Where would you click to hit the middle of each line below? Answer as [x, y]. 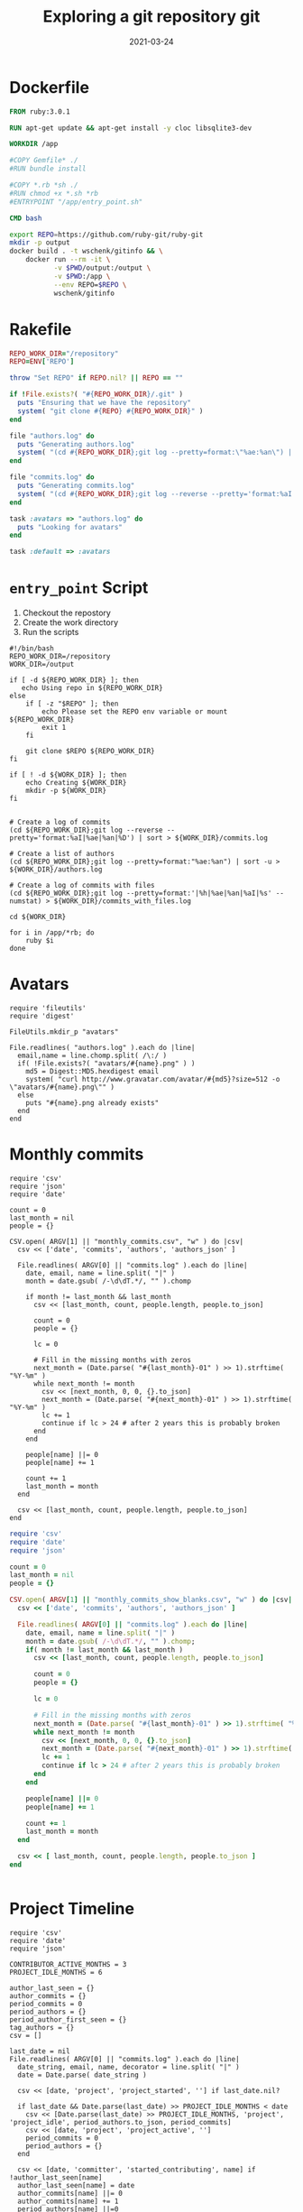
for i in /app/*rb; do [52, 933]
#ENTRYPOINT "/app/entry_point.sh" [76, 202]
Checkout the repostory [66, 613]
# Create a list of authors [62, 854]
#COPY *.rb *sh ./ [44, 185]
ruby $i [40, 941]
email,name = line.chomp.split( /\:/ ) [92, 1055]
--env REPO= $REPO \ [90, 285]
